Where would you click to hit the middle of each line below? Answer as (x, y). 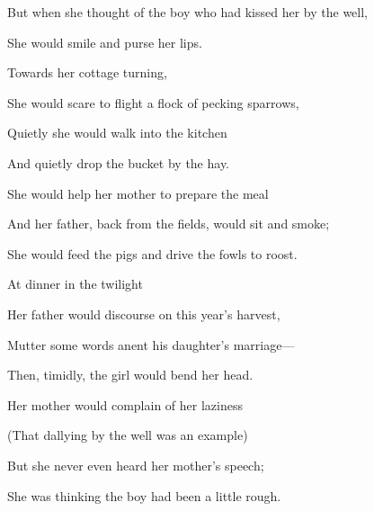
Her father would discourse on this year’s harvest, (144, 314)
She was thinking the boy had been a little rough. (144, 495)
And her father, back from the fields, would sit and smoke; (169, 224)
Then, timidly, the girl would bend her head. (130, 375)
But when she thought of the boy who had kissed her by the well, (188, 12)
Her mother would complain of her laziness (125, 404)
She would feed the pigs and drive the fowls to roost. (152, 253)
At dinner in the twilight (75, 284)
